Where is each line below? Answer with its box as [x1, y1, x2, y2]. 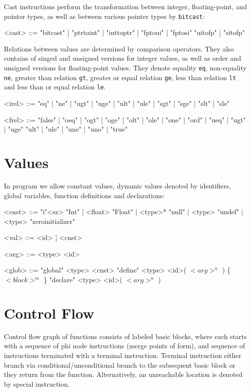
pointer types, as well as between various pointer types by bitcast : [4, 11, 205, 21]
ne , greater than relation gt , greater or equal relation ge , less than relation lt [4, 72, 236, 82]
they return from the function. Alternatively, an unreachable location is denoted [4, 369, 243, 379]
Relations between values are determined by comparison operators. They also [4, 43, 234, 53]
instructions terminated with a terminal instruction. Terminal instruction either [4, 350, 241, 360]
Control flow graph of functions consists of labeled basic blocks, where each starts [4, 331, 247, 341]
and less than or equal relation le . [4, 82, 106, 92]
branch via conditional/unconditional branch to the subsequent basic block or [4, 359, 235, 370]
